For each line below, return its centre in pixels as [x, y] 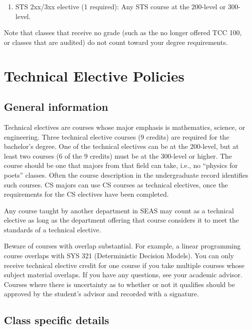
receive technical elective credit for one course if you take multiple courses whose [124, 265]
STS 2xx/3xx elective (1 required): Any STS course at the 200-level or [120, 6]
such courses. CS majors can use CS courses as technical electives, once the [116, 184]
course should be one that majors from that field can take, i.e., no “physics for [121, 165]
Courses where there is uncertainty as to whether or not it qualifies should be [119, 284]
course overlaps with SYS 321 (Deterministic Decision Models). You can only [119, 256]
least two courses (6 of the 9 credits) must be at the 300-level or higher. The [118, 155]
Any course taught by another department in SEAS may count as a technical [119, 210]
